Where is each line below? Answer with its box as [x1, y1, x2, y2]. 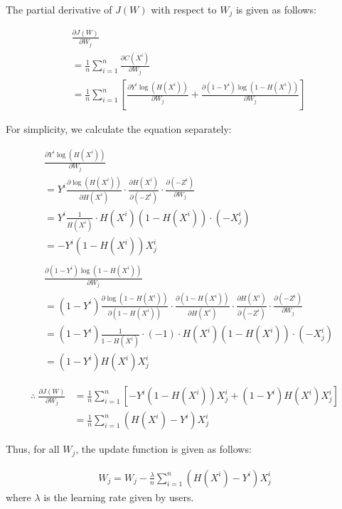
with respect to [151, 2, 217, 16]
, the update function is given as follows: [75, 441, 252, 456]
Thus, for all [6, 441, 60, 456]
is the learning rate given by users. [43, 489, 194, 504]
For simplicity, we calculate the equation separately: [6, 122, 232, 136]
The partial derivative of [6, 2, 112, 16]
